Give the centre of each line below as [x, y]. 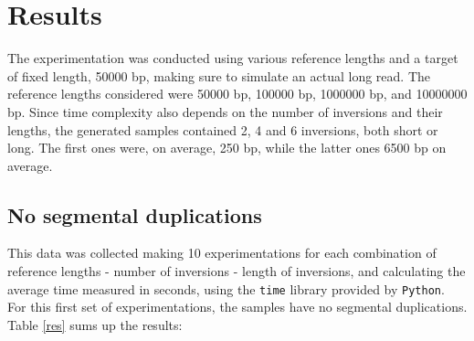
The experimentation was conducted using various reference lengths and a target [233, 58]
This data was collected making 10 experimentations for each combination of [222, 253]
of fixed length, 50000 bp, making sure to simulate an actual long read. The [219, 75]
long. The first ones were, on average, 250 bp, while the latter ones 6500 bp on [227, 148]
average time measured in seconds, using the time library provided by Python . [226, 288]
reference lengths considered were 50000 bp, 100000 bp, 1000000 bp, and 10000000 [237, 94]
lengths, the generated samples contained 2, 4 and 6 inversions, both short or [223, 129]
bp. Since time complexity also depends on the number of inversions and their [225, 111]
